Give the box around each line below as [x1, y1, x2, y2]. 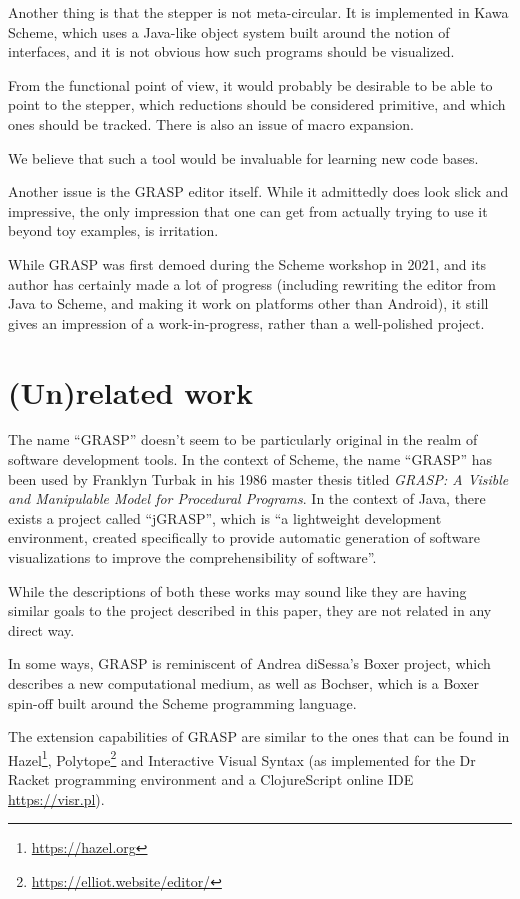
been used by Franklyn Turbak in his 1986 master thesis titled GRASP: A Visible [8, 468, 509, 489]
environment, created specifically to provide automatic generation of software [8, 527, 481, 548]
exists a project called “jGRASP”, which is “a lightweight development [8, 507, 442, 528]
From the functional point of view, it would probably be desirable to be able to [8, 74, 493, 95]
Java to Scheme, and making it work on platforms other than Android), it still [8, 293, 489, 314]
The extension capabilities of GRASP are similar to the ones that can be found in [8, 726, 510, 747]
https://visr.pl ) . [8, 788, 105, 809]
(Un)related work [8, 371, 253, 412]
